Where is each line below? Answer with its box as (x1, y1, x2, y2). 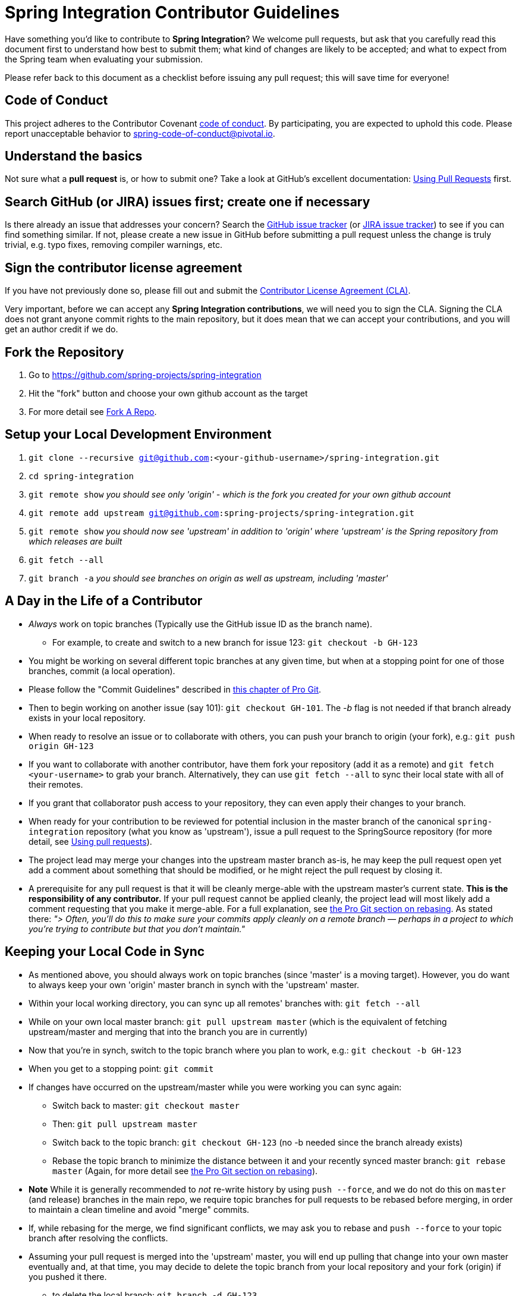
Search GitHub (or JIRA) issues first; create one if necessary (5, 194, 370, 209)
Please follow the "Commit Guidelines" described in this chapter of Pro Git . (29, 684, 322, 694)
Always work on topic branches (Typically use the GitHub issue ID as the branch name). (29, 618, 372, 629)
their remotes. (29, 779, 83, 789)
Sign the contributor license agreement (5, 260, 243, 275)
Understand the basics (5, 149, 143, 164)
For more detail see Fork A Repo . (29, 406, 157, 417)
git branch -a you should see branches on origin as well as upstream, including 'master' (29, 572, 388, 583)
